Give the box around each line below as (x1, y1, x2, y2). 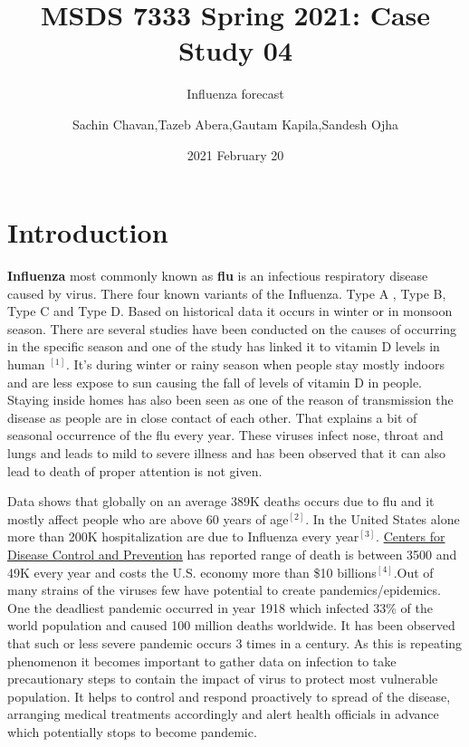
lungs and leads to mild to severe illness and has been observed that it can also (7, 443, 446, 462)
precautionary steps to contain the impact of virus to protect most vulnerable (7, 669, 438, 688)
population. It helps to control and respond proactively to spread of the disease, (7, 686, 451, 705)
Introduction (7, 214, 168, 251)
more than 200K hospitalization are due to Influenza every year (7, 527, 359, 546)
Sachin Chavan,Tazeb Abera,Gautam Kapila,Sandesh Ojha (72, 114, 398, 133)
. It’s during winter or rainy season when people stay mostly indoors (66, 355, 445, 373)
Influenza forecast (187, 84, 284, 103)
